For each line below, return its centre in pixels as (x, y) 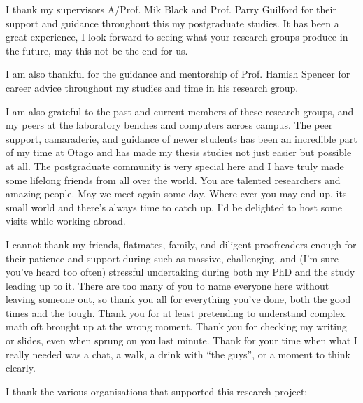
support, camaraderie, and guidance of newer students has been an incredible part (181, 138)
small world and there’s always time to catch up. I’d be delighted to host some (174, 207)
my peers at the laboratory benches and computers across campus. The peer (169, 125)
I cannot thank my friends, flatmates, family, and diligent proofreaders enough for (181, 244)
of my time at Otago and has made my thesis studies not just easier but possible (179, 152)
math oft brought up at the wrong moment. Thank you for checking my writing (176, 326)
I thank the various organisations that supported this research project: (157, 391)
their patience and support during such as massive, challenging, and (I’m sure (172, 258)
